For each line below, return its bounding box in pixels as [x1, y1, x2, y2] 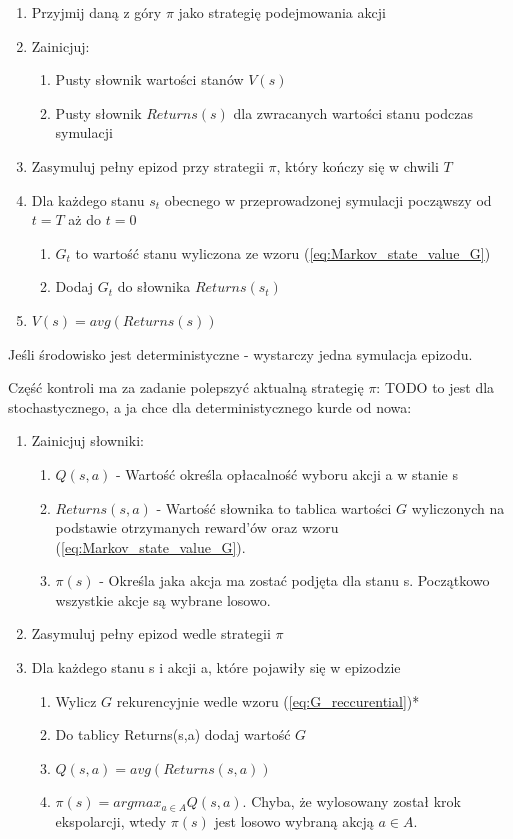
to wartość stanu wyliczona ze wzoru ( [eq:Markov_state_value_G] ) [75, 242, 491, 263]
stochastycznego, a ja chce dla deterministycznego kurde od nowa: [8, 396, 412, 417]
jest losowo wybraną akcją [214, 811, 374, 832]
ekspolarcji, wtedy [55, 811, 167, 832]
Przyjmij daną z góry [31, 2, 162, 22]
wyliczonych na [411, 497, 505, 518]
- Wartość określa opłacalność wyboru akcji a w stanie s [116, 463, 458, 484]
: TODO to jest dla [376, 377, 495, 398]
